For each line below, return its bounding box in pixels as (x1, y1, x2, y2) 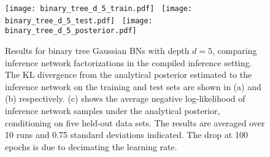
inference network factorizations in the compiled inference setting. (5, 56, 252, 69)
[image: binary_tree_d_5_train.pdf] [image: (5, 4, 193, 13)
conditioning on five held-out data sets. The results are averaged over (5, 116, 265, 129)
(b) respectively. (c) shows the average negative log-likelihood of (5, 92, 245, 105)
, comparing (212, 44, 257, 56)
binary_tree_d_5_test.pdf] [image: (5, 16, 153, 25)
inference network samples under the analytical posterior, (5, 104, 220, 117)
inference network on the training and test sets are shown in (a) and (5, 80, 261, 93)
